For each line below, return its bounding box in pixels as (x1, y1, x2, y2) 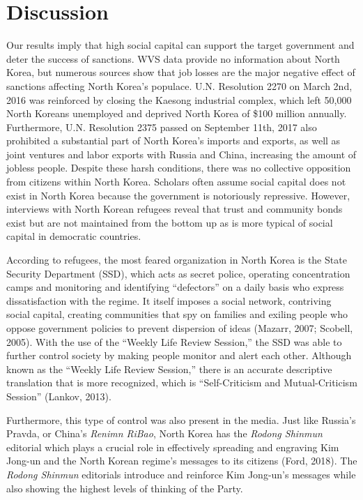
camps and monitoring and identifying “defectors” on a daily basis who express (6, 280, 344, 294)
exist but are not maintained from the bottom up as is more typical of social (6, 215, 333, 229)
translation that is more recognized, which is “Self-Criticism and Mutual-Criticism (6, 375, 357, 390)
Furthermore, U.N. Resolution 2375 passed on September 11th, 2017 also (6, 119, 317, 134)
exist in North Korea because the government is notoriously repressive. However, (6, 188, 350, 202)
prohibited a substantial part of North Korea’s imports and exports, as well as (6, 133, 341, 148)
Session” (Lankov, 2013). (6, 388, 111, 403)
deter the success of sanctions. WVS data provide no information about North (6, 51, 340, 66)
